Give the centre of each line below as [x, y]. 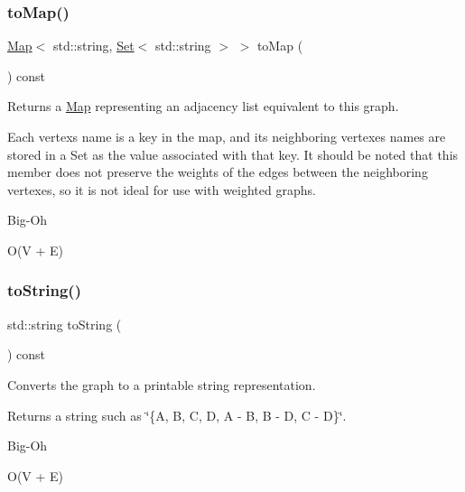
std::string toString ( [65, 324]
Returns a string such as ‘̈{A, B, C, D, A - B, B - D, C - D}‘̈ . [177, 415]
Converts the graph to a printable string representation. [162, 384]
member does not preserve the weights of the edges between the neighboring [218, 172]
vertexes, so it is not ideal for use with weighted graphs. [162, 189]
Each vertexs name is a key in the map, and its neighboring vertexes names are [227, 136]
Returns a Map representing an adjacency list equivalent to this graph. [203, 106]
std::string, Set [93, 46]
